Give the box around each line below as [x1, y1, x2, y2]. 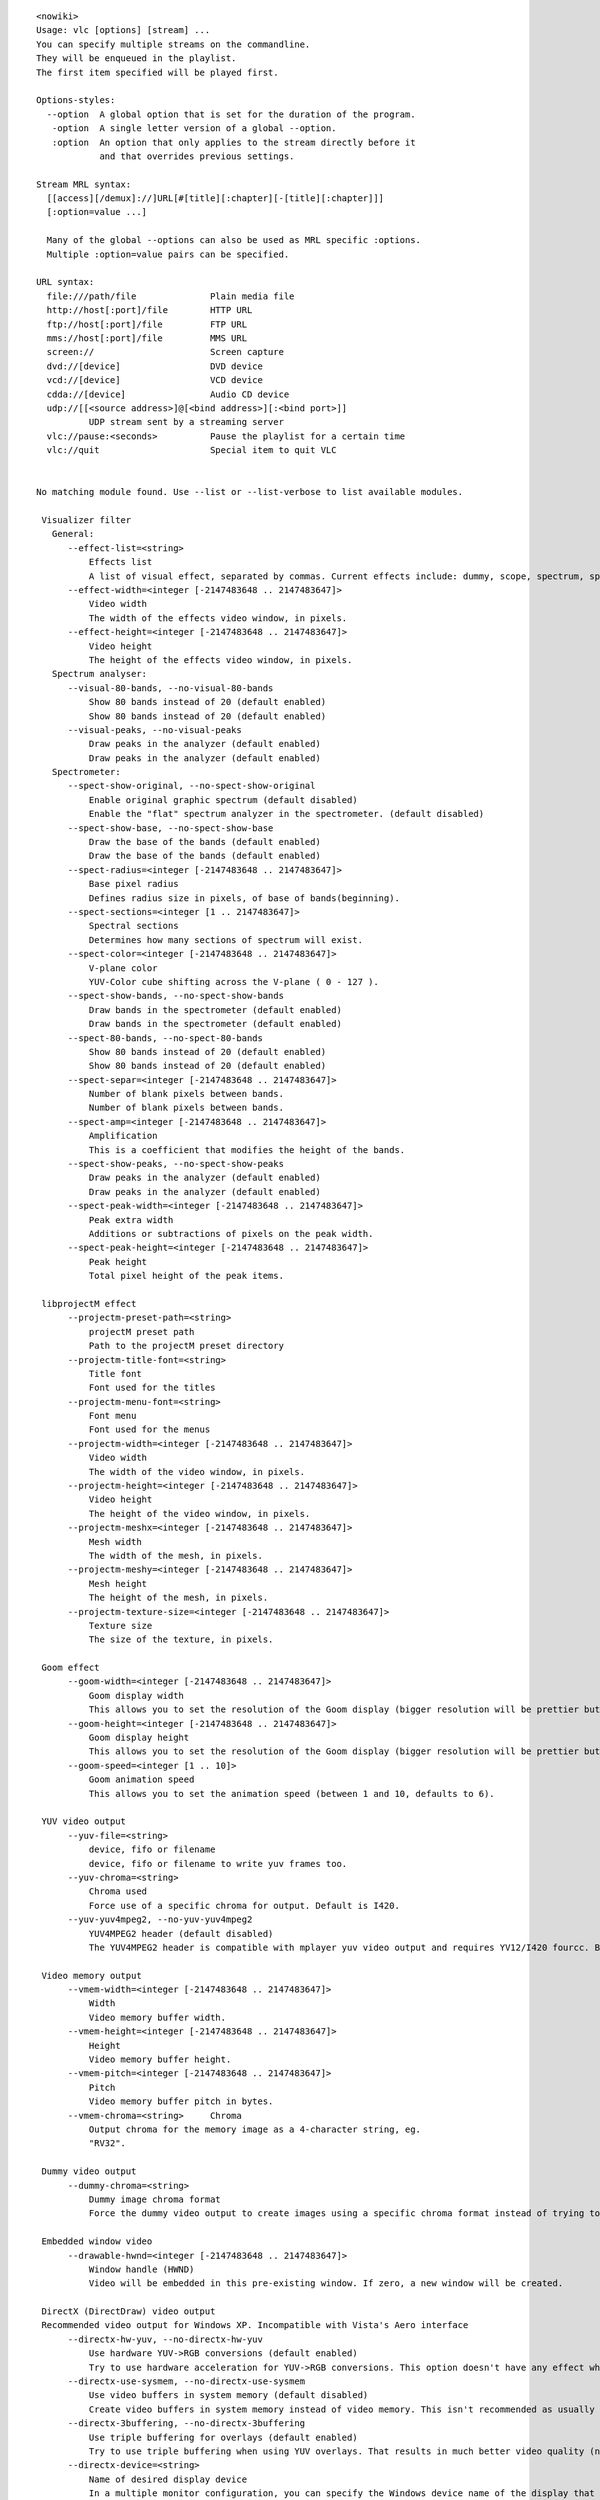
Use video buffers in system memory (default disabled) [88, 2390, 369, 2401]
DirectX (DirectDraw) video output [41, 2306, 216, 2317]
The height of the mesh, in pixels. [88, 1592, 269, 1604]
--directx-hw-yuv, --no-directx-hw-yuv [67, 2333, 264, 2345]
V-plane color [88, 962, 158, 974]
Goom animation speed [88, 1774, 195, 1785]
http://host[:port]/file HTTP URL [46, 305, 253, 316]
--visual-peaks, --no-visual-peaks [67, 724, 242, 735]
